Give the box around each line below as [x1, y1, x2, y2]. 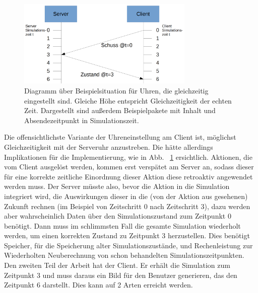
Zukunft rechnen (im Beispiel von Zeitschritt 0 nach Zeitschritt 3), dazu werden [4, 201, 250, 211]
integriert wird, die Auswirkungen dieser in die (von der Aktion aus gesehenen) [4, 190, 248, 201]
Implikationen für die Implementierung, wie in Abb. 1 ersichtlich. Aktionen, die [4, 151, 252, 162]
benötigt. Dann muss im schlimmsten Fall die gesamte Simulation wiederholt [4, 220, 241, 231]
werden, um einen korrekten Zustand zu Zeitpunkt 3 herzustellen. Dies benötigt [4, 230, 250, 241]
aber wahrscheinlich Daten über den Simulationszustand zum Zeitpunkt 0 [4, 211, 231, 221]
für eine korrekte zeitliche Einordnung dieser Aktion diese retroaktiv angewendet [4, 171, 253, 181]
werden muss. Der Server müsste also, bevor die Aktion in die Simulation [4, 181, 230, 191]
